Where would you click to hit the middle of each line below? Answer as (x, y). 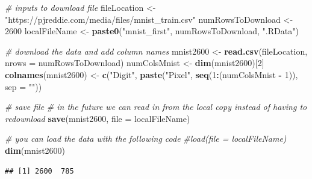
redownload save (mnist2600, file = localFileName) (98, 118)
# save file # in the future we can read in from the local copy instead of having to (156, 107)
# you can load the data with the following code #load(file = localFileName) (146, 138)
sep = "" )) (23, 86)
